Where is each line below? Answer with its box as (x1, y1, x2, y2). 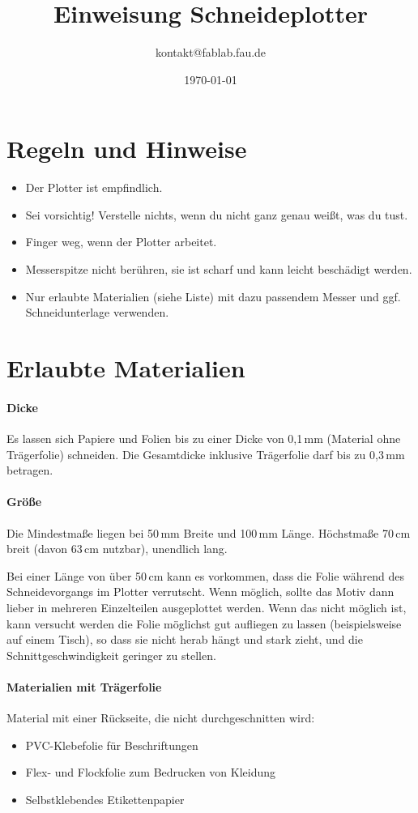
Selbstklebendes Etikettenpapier (25, 790, 185, 807)
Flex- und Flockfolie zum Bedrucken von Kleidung (25, 764, 276, 781)
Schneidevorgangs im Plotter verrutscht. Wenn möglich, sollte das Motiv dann (6, 583, 395, 600)
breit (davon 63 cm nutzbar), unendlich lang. (6, 540, 228, 557)
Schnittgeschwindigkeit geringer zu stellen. (6, 646, 216, 663)
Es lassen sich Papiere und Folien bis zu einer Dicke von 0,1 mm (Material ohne (6, 429, 401, 446)
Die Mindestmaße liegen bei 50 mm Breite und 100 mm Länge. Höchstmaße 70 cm (6, 524, 411, 541)
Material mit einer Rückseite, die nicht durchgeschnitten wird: (6, 709, 315, 726)
